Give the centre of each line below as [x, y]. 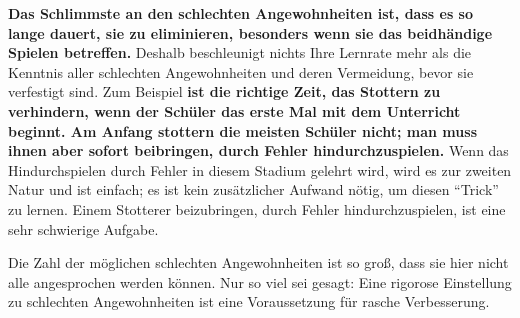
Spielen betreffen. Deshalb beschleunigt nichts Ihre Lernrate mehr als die [240, 52]
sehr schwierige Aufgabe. [83, 228]
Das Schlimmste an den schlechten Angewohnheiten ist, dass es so [241, 13]
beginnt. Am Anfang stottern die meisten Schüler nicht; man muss [242, 130]
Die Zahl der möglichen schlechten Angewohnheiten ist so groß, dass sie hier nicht [258, 262]
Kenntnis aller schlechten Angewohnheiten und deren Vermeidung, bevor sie [241, 71]
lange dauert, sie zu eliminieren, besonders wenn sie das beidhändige [250, 32]
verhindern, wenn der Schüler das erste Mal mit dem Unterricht [234, 110]
